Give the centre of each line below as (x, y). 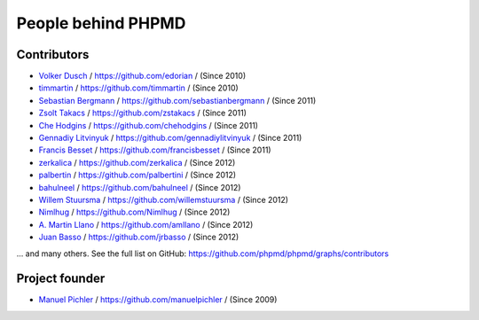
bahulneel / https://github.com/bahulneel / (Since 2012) (140, 187)
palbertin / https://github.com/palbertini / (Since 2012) (137, 175)
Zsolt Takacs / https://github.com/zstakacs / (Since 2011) (143, 113)
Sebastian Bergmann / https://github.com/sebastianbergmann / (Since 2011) (177, 100)
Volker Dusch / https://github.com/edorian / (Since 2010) (142, 76)
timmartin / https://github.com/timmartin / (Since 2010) (138, 88)
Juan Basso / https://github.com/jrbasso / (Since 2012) (139, 237)
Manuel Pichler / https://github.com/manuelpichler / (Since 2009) (158, 300)
